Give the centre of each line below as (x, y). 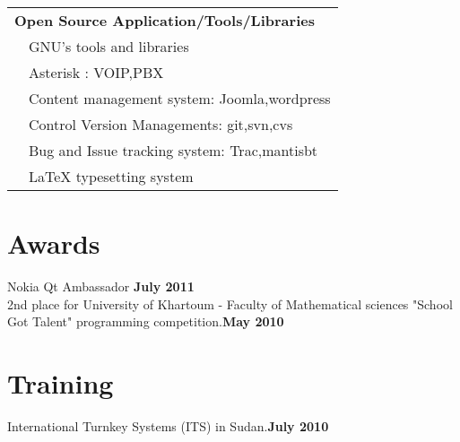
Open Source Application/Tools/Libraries (165, 20)
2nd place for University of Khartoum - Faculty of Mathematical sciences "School (230, 303)
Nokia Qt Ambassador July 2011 (101, 286)
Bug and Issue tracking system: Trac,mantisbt (174, 150)
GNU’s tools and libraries (109, 46)
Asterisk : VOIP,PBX (96, 72)
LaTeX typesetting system (111, 176)
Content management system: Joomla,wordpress (180, 98)
